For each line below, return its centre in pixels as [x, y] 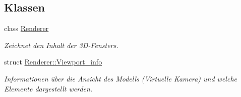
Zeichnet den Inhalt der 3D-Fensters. [61, 45]
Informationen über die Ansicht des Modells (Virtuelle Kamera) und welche [120, 78]
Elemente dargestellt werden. [48, 88]
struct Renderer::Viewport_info [53, 62]
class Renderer [26, 28]
